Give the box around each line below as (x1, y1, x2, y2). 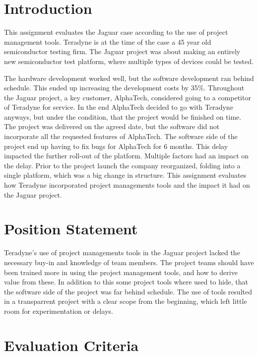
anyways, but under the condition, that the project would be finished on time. (4, 111, 242, 122)
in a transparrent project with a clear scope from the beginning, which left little (4, 296, 247, 306)
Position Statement (4, 218, 138, 239)
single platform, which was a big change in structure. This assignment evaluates (4, 170, 247, 180)
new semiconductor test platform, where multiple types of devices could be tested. (4, 56, 254, 66)
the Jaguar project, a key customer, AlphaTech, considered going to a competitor (4, 92, 251, 102)
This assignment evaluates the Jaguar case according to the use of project (4, 27, 228, 37)
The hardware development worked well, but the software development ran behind (4, 72, 254, 83)
